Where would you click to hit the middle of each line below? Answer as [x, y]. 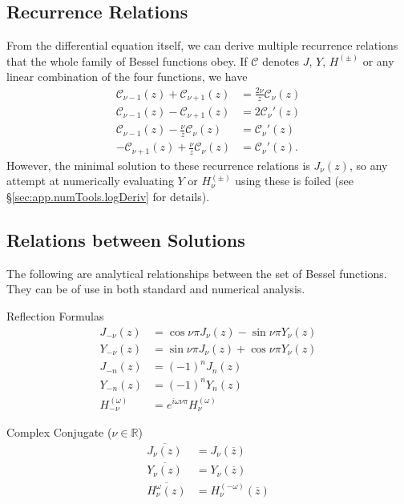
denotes [281, 60]
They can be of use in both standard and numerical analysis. [156, 289]
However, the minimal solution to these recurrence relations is [158, 165]
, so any [368, 165]
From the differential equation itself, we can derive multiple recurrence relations [202, 45]
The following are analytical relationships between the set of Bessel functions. [197, 273]
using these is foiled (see [295, 181]
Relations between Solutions [126, 239]
